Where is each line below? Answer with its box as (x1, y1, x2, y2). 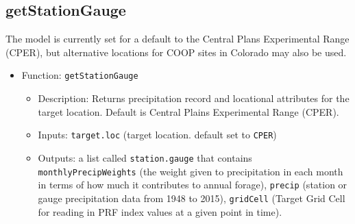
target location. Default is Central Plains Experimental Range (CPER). (38, 104, 339, 119)
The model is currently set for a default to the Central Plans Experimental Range (5, 32, 350, 46)
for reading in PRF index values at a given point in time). (38, 204, 282, 219)
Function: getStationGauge (21, 68, 138, 82)
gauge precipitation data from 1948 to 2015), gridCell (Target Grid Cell (38, 190, 345, 205)
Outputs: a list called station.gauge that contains (38, 150, 252, 164)
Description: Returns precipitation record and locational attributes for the (38, 91, 350, 105)
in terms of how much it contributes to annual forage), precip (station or (38, 177, 347, 192)
